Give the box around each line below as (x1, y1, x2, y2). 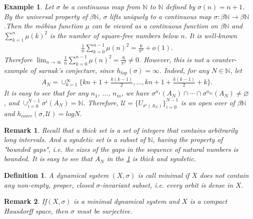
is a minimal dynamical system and (73, 196, 180, 206)
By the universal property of (4, 11, 88, 21)
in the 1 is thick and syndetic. (106, 153, 196, 164)
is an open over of (181, 97, 235, 107)
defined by (166, 1, 195, 11)
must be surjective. (77, 205, 132, 216)
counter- (212, 54, 237, 64)
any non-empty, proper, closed (4, 179, 94, 190)
